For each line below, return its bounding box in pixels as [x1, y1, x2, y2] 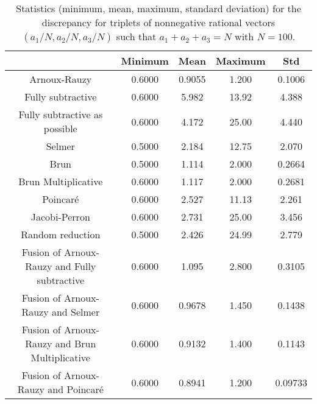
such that [116, 29, 157, 43]
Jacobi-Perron [30, 210, 90, 224]
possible [43, 121, 77, 135]
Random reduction [21, 227, 101, 241]
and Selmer [51, 305, 100, 319]
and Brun [55, 336, 96, 350]
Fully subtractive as [18, 107, 103, 121]
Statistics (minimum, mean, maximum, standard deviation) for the [16, 1, 301, 15]
